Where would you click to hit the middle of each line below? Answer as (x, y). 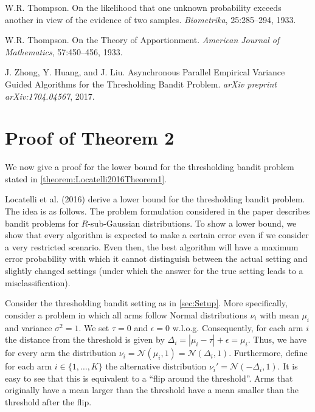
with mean (279, 314)
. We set (94, 327)
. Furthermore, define (268, 353)
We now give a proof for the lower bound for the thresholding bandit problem (150, 167)
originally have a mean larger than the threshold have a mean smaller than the (152, 390)
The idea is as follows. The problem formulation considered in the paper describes (157, 211)
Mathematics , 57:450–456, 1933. (64, 51)
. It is (288, 366)
